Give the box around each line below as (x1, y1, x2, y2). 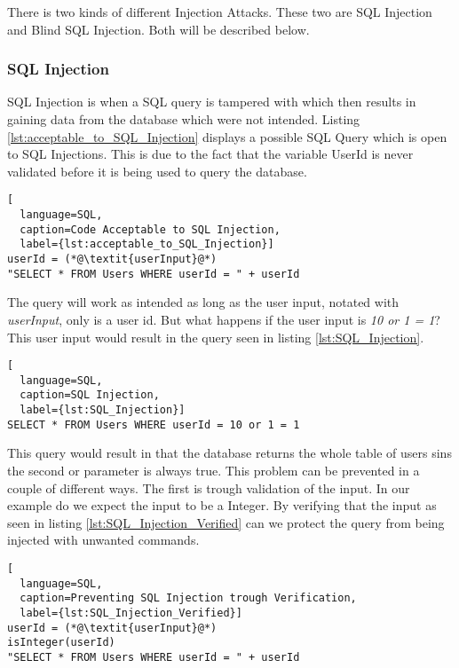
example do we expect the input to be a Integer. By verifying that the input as (7, 496, 437, 515)
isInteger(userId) (7, 636, 115, 649)
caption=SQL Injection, (20, 389, 160, 402)
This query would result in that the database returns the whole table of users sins (7, 444, 452, 462)
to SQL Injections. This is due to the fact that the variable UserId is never (7, 145, 414, 163)
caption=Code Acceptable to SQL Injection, (20, 223, 281, 236)
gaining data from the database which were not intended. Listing (7, 110, 360, 128)
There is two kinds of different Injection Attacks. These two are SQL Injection (7, 3, 432, 20)
